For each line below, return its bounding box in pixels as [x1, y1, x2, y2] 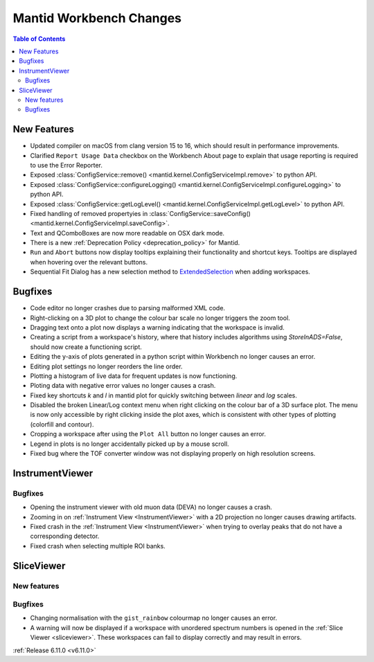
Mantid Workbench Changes [12, 10, 181, 26]
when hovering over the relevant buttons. [30, 258, 148, 266]
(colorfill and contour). [30, 420, 94, 429]
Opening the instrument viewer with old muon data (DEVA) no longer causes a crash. [30, 503, 273, 512]
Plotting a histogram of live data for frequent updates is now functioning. [30, 371, 238, 380]
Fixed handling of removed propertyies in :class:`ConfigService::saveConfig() [30, 209, 251, 217]
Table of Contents [12, 35, 66, 43]
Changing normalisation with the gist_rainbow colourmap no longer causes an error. [30, 614, 277, 623]
